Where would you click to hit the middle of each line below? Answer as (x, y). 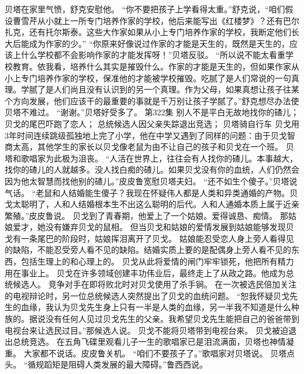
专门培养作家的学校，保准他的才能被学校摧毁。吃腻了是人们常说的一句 (156, 78)
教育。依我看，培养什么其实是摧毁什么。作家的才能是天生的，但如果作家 (152, 66)
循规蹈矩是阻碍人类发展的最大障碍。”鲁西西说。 (118, 364)
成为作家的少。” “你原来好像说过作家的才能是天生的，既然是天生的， (159, 43)
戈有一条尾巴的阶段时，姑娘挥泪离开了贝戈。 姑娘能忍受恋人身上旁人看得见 (149, 238)
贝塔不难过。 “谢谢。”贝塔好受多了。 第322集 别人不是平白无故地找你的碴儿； (152, 112)
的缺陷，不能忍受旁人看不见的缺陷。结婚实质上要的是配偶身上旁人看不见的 (148, 250)
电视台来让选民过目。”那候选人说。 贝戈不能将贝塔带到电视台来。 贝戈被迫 (146, 330)
